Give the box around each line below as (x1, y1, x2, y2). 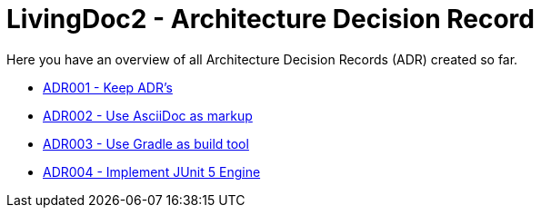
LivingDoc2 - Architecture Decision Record (6, 4, 535, 34)
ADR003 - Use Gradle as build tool (43, 135, 249, 151)
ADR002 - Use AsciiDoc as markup (43, 107, 253, 123)
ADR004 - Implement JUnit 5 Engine (43, 163, 261, 180)
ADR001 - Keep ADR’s (43, 79, 173, 95)
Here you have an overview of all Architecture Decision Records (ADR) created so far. (6, 51, 518, 67)
